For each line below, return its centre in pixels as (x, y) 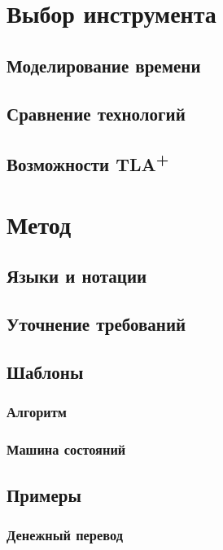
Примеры (44, 494)
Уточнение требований (96, 324)
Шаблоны (45, 372)
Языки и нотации (77, 276)
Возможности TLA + (88, 163)
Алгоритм (37, 412)
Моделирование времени (104, 65)
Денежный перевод (65, 534)
